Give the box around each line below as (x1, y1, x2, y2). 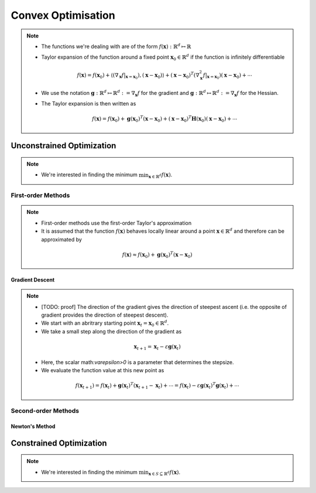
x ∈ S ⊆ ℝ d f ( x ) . (148, 468, 181, 477)
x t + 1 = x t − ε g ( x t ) (133, 344, 181, 351)
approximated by (41, 236, 82, 243)
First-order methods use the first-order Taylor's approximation (41, 219, 192, 226)
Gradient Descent (11, 276, 55, 283)
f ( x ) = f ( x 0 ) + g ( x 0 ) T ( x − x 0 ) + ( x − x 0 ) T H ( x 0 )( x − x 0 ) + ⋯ (91, 114, 238, 124)
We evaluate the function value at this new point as (41, 366, 164, 373)
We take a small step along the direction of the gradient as (41, 328, 182, 335)
